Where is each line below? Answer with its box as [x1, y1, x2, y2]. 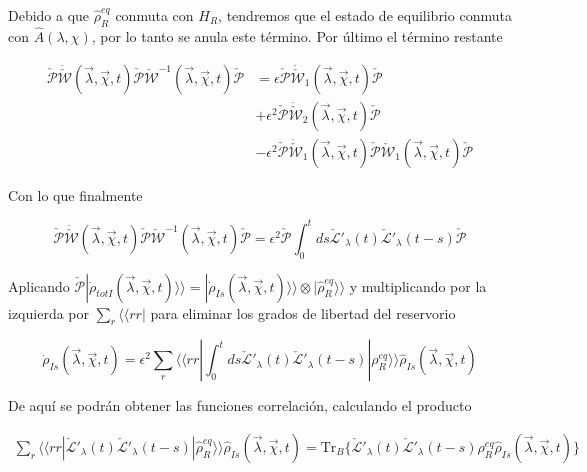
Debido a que [8, 5, 90, 25]
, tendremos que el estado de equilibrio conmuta [218, 5, 512, 25]
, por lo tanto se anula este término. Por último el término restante [91, 26, 503, 47]
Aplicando [8, 275, 70, 296]
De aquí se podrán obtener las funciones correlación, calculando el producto [8, 395, 472, 416]
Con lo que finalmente [8, 184, 143, 205]
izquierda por [8, 302, 89, 323]
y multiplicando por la [349, 275, 487, 296]
